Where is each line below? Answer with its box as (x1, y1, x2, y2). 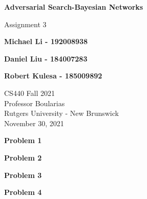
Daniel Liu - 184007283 (4, 53, 88, 64)
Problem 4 (4, 187, 42, 197)
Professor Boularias (4, 97, 65, 108)
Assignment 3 (4, 18, 47, 29)
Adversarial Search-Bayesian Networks (4, 2, 143, 12)
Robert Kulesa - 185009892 (4, 70, 102, 81)
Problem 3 (4, 169, 42, 180)
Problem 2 (4, 152, 42, 163)
